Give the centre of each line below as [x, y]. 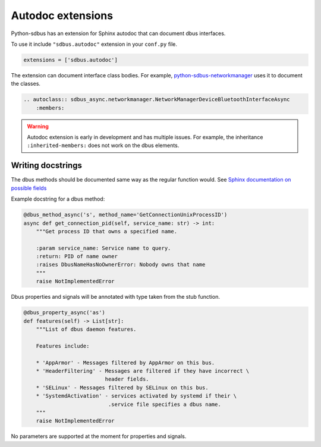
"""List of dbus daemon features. [86, 329]
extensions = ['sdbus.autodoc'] [71, 60]
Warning [38, 126]
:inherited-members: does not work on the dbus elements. [103, 145]
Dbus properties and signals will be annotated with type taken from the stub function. [115, 297]
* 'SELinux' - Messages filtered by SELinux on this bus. [122, 387]
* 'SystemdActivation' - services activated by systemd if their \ [136, 396]
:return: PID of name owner [77, 257]
